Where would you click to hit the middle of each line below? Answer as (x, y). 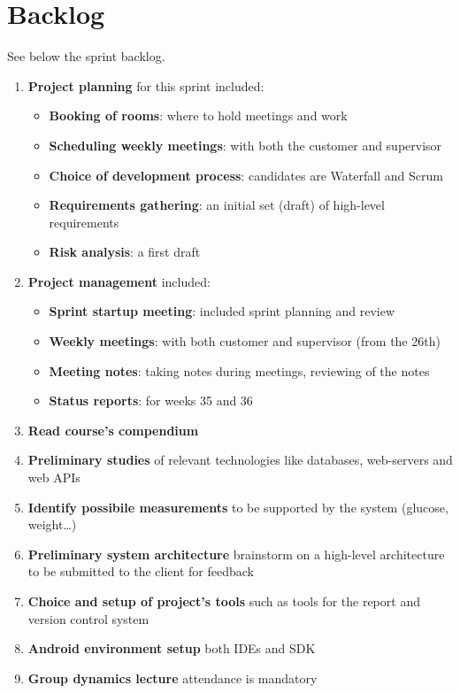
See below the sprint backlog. (86, 56)
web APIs (54, 477)
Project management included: (119, 281)
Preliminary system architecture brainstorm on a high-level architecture (236, 554)
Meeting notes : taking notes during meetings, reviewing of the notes (239, 370)
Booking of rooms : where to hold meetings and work (198, 115)
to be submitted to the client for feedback (141, 571)
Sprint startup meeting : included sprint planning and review (222, 311)
